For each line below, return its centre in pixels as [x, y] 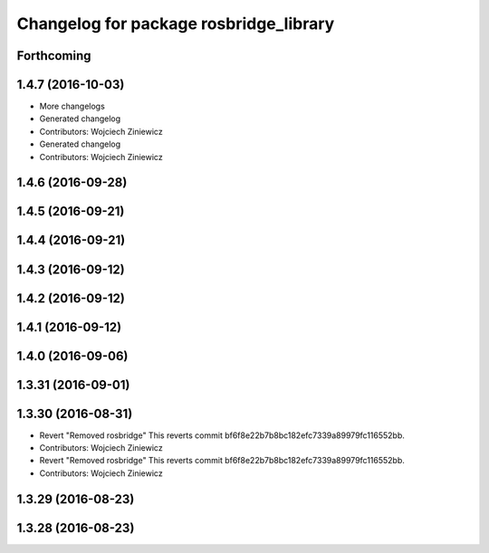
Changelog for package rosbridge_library [176, 24]
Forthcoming [54, 56]
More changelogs [72, 106]
